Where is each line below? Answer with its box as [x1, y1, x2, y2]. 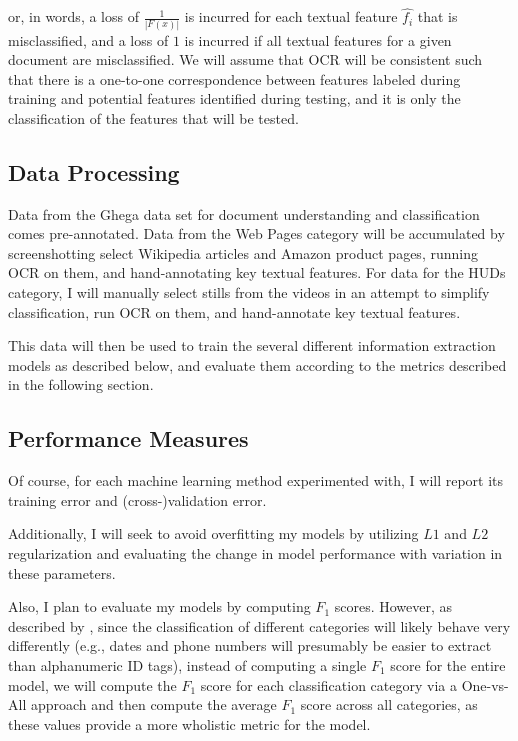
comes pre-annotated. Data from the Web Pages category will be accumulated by [8, 223, 505, 244]
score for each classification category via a [200, 674, 457, 695]
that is [417, 6, 458, 27]
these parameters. [8, 562, 116, 583]
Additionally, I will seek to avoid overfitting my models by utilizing [8, 523, 419, 544]
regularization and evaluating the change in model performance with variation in [8, 543, 503, 564]
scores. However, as [334, 596, 453, 617]
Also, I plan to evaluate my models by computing [8, 596, 311, 617]
